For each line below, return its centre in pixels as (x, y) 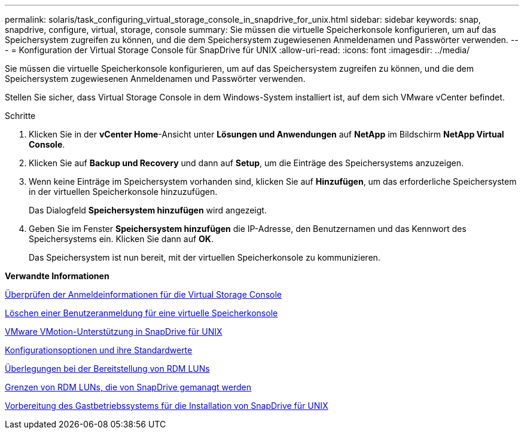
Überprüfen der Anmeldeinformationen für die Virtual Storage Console (143, 294)
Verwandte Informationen (57, 276)
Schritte (20, 116)
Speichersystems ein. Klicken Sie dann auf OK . (121, 239)
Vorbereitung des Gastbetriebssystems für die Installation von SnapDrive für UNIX (167, 406)
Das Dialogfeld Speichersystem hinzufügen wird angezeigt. (148, 210)
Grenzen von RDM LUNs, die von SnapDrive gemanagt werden (128, 387)
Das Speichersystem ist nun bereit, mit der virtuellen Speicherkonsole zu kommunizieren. (205, 257)
